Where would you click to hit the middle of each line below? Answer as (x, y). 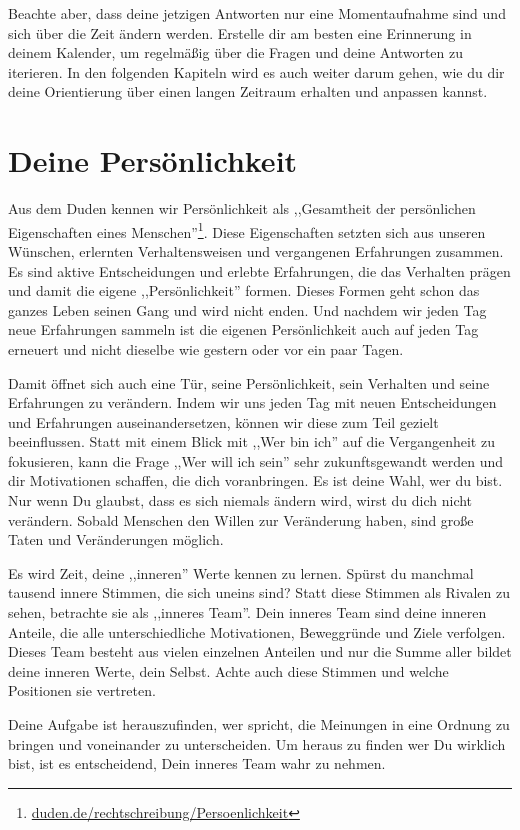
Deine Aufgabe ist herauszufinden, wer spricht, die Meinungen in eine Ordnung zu (259, 724)
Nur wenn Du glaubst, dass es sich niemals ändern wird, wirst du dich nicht (240, 500)
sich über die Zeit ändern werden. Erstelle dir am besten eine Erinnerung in (240, 32)
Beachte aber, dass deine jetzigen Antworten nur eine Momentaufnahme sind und (257, 13)
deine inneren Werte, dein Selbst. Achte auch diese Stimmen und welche (228, 670)
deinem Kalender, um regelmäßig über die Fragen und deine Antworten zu (236, 52)
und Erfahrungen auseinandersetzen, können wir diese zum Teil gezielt (223, 421)
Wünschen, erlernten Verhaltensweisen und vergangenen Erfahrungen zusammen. (256, 250)
